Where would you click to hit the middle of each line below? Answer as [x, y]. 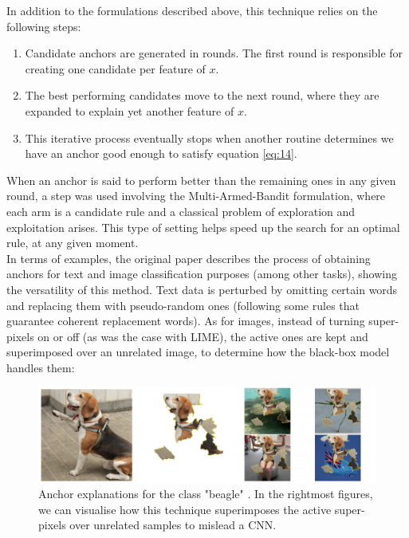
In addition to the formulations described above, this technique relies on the [192, 10]
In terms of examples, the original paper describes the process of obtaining [189, 258]
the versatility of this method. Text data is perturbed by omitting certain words [202, 289]
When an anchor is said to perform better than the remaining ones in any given [201, 180]
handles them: [41, 367]
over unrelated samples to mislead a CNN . [173, 525]
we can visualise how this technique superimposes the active [185, 509]
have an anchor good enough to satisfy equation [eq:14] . [161, 153]
